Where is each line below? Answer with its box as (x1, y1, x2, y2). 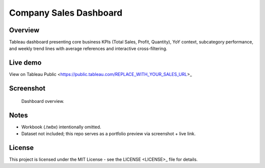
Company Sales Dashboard (9, 7, 123, 18)
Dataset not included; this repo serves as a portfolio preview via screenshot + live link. (21, 131, 196, 137)
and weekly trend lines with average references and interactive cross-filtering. (9, 46, 168, 51)
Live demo (9, 59, 42, 67)
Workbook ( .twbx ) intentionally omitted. (21, 124, 102, 130)
